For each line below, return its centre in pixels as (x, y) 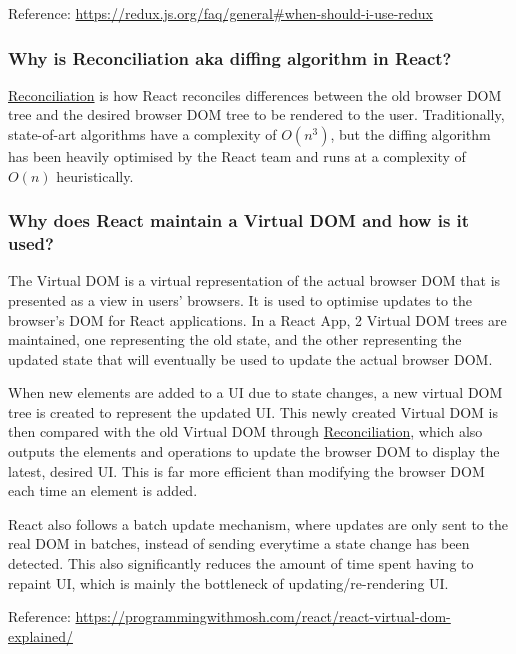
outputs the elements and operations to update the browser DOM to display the (254, 451)
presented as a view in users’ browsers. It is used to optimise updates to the (240, 299)
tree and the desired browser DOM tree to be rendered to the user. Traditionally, (256, 114)
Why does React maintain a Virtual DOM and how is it (239, 220)
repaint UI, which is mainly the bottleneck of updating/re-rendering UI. (228, 582)
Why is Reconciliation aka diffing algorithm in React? (230, 57)
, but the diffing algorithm (410, 134)
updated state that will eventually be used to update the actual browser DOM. (250, 358)
